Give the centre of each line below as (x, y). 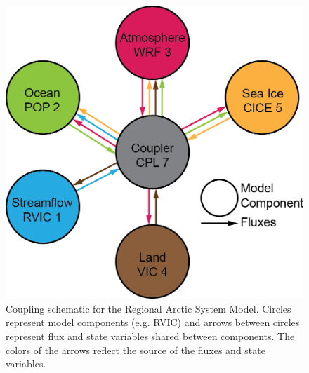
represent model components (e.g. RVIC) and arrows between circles (153, 322)
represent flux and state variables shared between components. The (150, 335)
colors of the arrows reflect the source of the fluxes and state (136, 350)
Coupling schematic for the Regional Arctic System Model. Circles (149, 308)
